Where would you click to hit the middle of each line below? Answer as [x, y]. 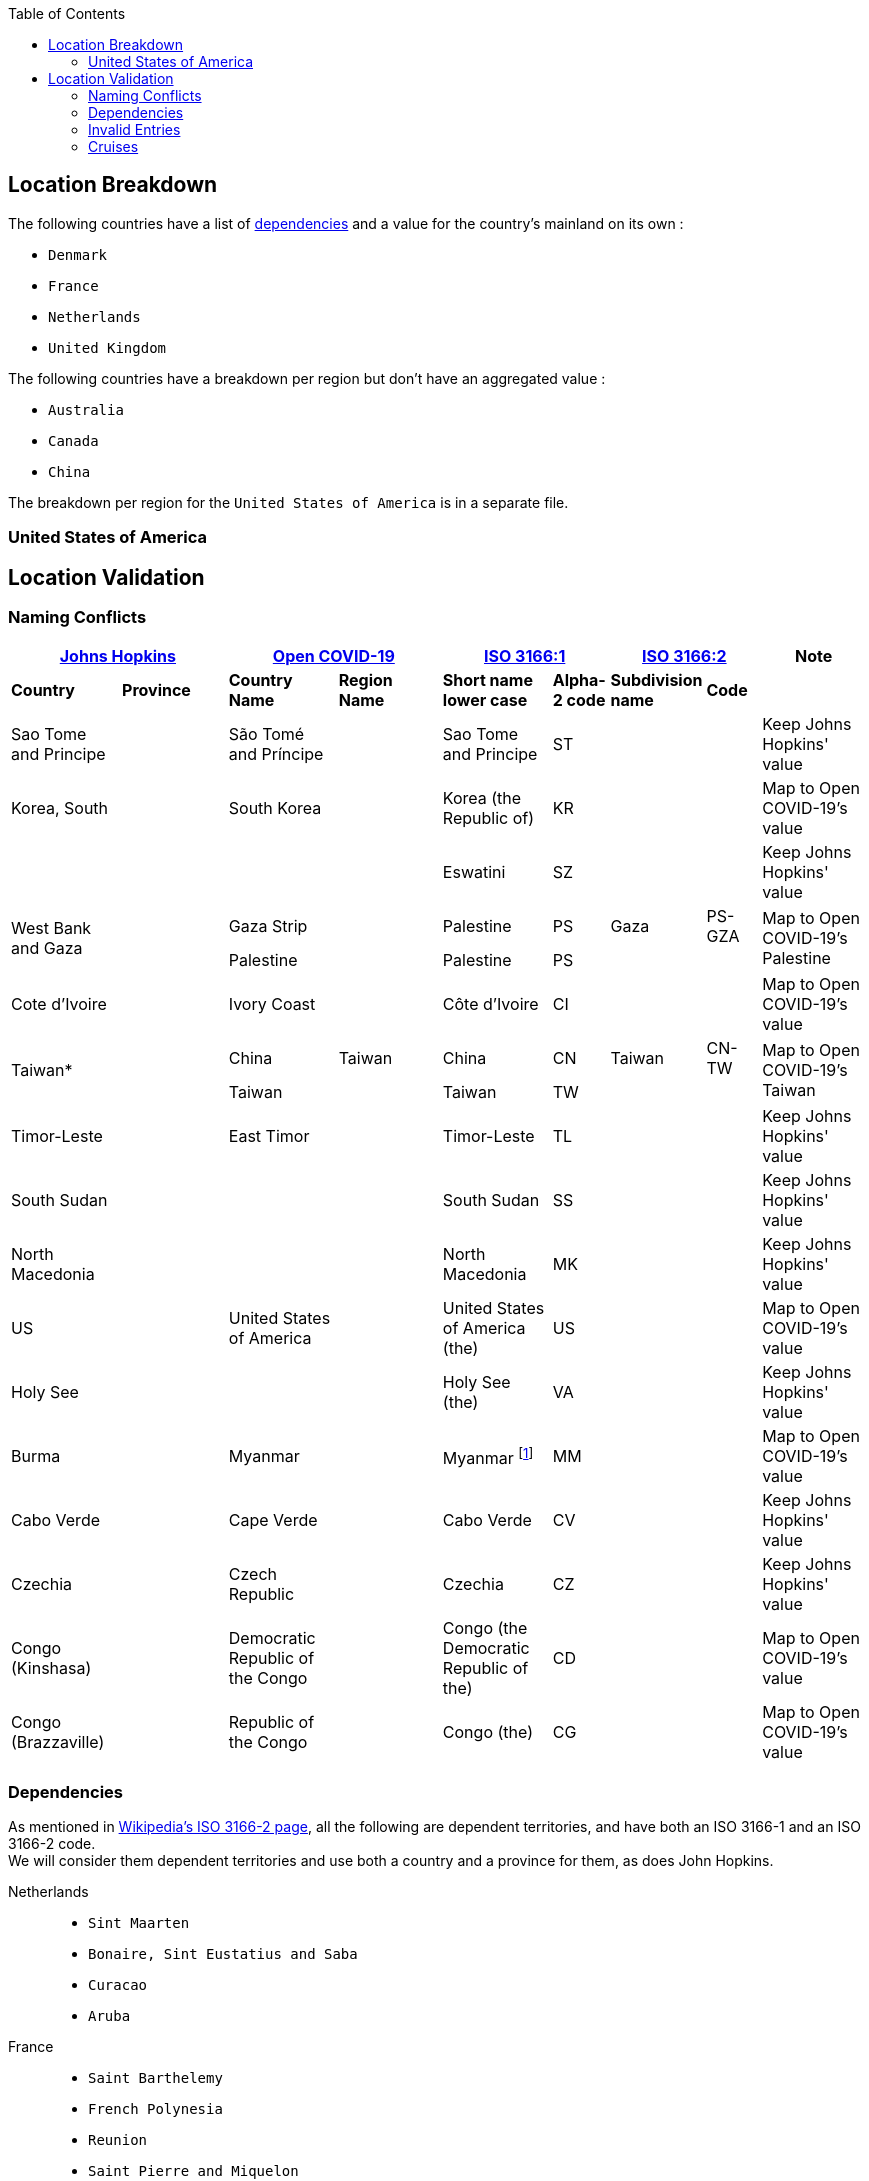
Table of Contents [67, 13]
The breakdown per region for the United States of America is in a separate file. [288, 502]
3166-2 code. [52, 1844]
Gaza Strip [268, 926]
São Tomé [266, 734]
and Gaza [47, 948]
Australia [86, 409]
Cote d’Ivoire [59, 1004]
